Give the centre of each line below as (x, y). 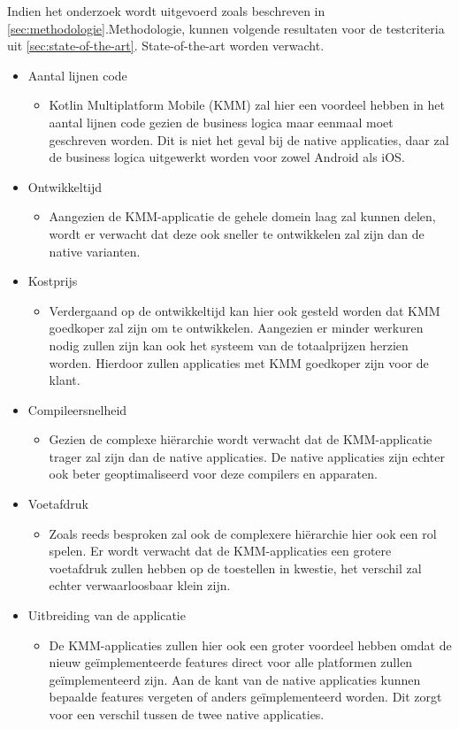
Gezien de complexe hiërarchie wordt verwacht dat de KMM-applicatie (241, 439)
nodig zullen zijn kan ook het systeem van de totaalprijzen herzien (229, 345)
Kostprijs (53, 281)
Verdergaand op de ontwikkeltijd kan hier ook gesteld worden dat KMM (245, 310)
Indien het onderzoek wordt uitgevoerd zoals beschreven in (166, 11)
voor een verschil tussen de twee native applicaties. (187, 714)
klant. (65, 380)
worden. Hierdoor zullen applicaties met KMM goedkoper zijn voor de (239, 362)
